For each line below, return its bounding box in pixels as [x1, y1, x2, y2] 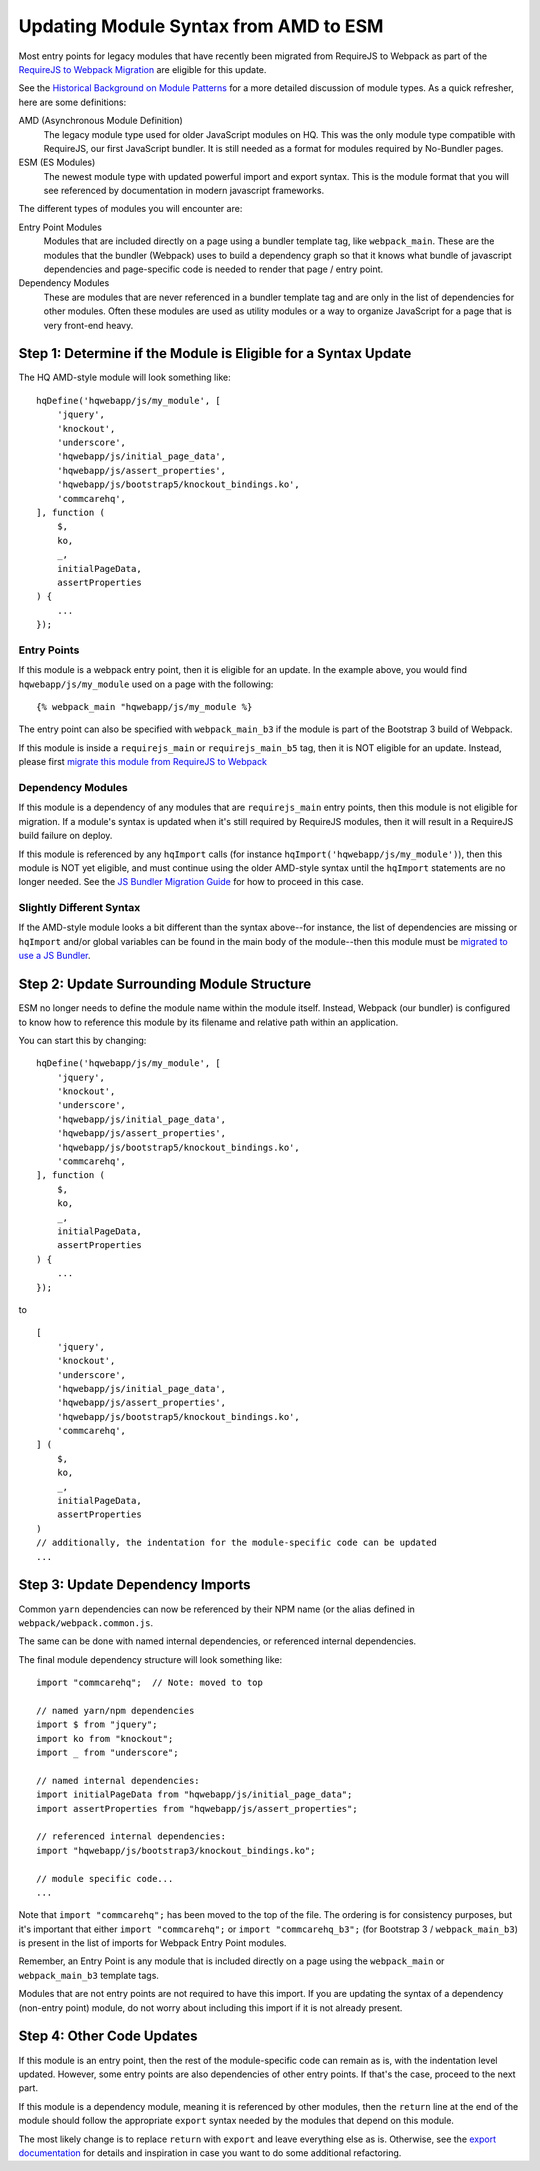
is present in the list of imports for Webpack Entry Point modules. [18, 1937, 287, 1949]
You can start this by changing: [18, 1034, 147, 1046]
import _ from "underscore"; [36, 1747, 179, 1759]
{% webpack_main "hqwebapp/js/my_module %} [36, 701, 253, 713]
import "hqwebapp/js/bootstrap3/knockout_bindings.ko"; [36, 1845, 316, 1856]
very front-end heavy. [43, 319, 134, 331]
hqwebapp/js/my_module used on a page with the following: [18, 678, 274, 690]
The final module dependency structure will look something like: [18, 1653, 283, 1665]
